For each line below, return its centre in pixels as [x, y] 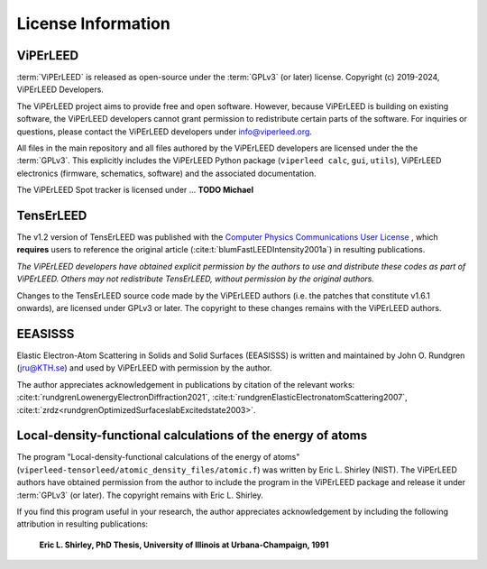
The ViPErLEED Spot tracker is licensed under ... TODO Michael [135, 190]
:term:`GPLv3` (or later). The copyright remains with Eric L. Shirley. [140, 495]
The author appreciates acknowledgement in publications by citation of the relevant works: [186, 384]
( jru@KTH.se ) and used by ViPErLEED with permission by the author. [144, 368]
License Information [93, 23]
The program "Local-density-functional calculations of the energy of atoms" [158, 457]
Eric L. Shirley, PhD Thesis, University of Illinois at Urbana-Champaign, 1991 [184, 545]
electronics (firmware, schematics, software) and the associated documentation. [166, 173]
